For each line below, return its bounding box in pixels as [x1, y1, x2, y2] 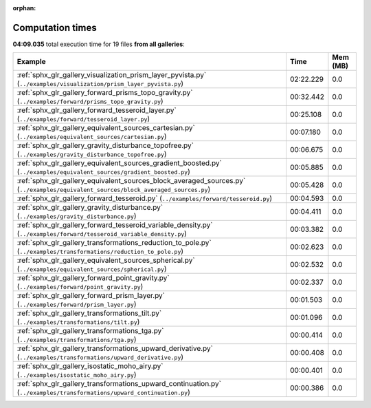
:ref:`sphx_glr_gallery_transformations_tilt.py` [16, 308, 162, 318]
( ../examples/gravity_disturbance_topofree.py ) [16, 149, 167, 159]
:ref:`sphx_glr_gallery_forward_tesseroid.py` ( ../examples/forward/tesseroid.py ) [16, 193, 273, 203]
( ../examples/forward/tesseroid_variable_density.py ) [16, 229, 187, 239]
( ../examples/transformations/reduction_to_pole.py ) [16, 246, 184, 256]
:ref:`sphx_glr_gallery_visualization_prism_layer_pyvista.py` [16, 70, 207, 80]
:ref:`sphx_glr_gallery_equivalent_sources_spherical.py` [16, 255, 195, 265]
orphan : [12, 4, 36, 12]
